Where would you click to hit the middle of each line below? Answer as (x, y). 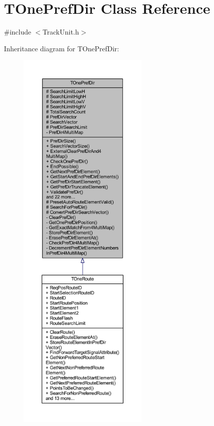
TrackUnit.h (61, 32)
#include (18, 32)
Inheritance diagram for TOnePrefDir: (61, 48)
